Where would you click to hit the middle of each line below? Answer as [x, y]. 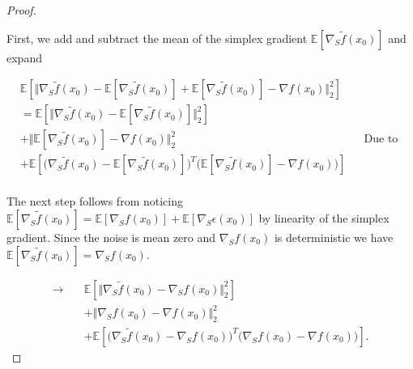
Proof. [21, 10]
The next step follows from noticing [95, 201]
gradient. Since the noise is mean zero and [111, 237]
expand [24, 57]
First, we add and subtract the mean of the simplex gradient [157, 38]
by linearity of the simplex [324, 217]
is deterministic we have [334, 237]
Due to [381, 140]
